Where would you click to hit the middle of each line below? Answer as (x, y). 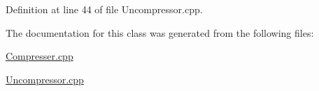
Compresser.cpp (40, 56)
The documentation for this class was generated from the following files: (160, 32)
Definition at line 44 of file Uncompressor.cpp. (104, 9)
